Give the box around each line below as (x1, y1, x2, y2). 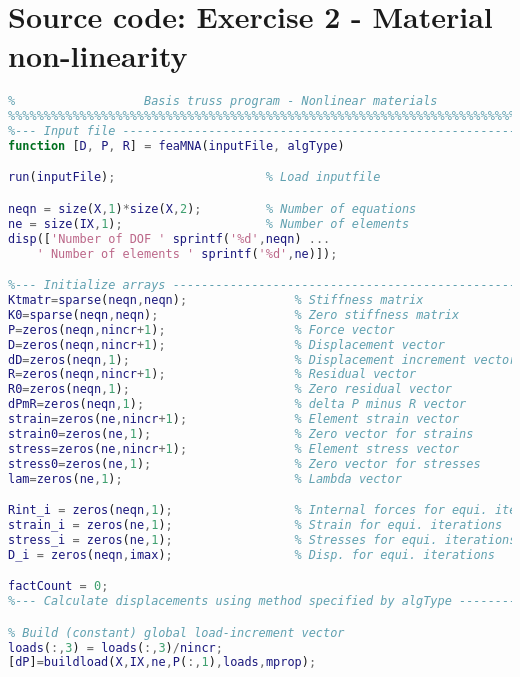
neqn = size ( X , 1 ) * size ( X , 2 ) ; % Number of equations (8, 202, 417, 216)
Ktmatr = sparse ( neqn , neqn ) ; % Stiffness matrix (8, 293, 424, 308)
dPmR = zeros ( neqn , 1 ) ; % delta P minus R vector (8, 397, 467, 412)
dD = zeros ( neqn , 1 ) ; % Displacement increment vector (8, 352, 517, 367)
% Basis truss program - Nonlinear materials (8, 94, 438, 109)
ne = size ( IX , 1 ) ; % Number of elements (8, 216, 410, 231)
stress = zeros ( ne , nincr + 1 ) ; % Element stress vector (8, 441, 460, 456)
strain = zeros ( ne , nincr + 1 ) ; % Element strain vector (8, 412, 460, 427)
